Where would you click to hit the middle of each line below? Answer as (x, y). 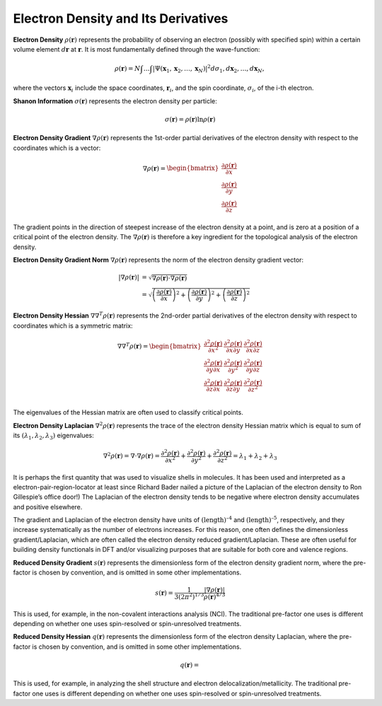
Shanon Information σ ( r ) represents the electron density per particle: (115, 101)
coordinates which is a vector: (57, 148)
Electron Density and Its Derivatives (121, 18)
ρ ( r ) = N (127, 68)
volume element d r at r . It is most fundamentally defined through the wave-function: (137, 49)
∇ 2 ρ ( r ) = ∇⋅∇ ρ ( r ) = (132, 455)
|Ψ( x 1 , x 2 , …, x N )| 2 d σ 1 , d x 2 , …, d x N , (208, 69)
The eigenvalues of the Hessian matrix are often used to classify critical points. (128, 412)
